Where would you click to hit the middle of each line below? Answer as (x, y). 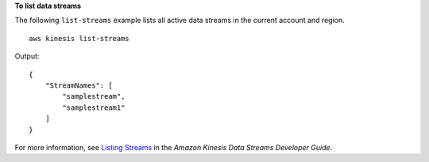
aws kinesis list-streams (79, 38)
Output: (27, 56)
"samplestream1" (94, 107)
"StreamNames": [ (79, 85)
